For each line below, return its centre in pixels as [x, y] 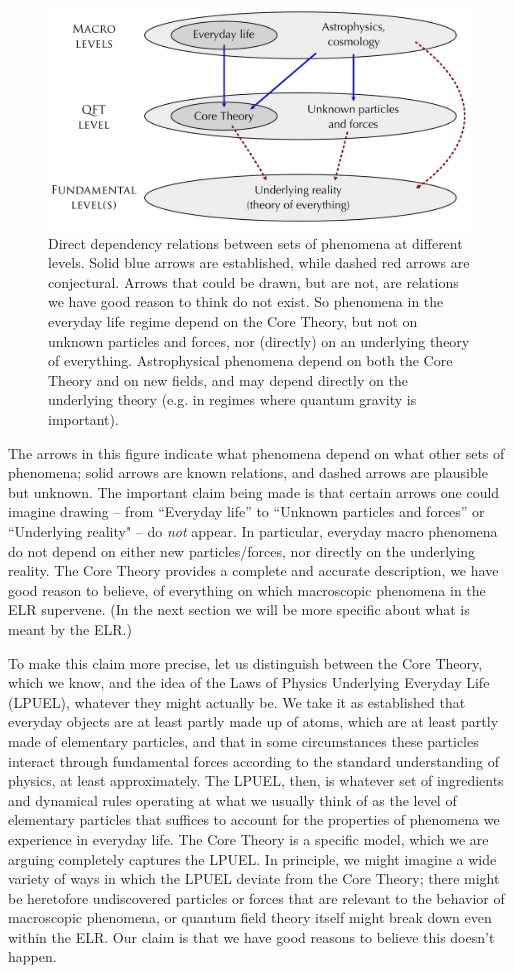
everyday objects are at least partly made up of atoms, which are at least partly [253, 721]
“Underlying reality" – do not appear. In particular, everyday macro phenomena [253, 531]
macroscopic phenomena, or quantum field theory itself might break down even [250, 917]
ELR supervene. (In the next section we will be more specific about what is [239, 609]
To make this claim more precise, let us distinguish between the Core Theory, [245, 662]
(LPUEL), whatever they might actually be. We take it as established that [237, 701]
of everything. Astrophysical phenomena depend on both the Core [250, 360]
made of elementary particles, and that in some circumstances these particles [243, 740]
